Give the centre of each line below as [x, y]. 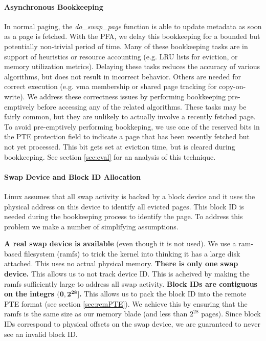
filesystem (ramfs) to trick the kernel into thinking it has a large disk [132, 253]
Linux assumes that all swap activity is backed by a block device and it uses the [130, 196]
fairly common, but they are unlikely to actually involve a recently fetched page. [130, 116]
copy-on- [232, 86]
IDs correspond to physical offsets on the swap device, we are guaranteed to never [132, 324]
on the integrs [29, 294]
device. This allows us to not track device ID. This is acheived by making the [127, 274]
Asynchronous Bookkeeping [54, 6]
